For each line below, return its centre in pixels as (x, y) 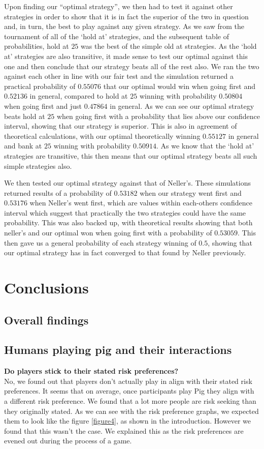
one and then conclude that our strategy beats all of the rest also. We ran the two (132, 66)
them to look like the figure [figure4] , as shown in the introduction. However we (128, 421)
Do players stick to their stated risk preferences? (91, 371)
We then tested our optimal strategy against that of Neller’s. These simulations (127, 183)
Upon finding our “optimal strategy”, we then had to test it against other (119, 6)
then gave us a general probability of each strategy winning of (100, 242)
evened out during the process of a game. (68, 441)
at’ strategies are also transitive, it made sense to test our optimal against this (126, 56)
